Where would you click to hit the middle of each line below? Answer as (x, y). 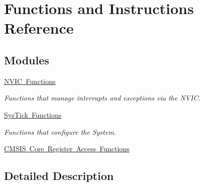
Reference (39, 28)
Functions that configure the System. (60, 131)
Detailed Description (59, 176)
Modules (27, 60)
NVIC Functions (30, 81)
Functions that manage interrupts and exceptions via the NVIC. (102, 98)
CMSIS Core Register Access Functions (67, 149)
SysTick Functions (33, 114)
